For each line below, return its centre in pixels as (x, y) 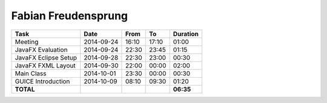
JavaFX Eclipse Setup (46, 57)
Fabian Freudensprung (70, 16)
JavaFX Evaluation (41, 49)
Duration (186, 34)
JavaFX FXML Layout (45, 65)
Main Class (31, 73)
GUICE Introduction (42, 81)
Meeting (27, 42)
